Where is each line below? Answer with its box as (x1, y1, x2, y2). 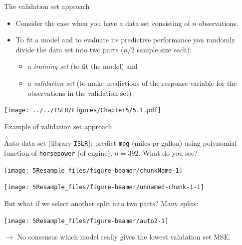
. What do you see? (138, 148, 198, 158)
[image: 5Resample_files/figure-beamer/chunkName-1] (4, 167, 183, 174)
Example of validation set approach (4, 121, 112, 131)
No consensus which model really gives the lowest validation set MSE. (17, 232, 231, 242)
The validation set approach (4, 1, 90, 11)
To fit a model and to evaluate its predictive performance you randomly (15, 34, 236, 45)
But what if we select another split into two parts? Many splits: (4, 198, 199, 209)
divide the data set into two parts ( (15, 44, 124, 54)
